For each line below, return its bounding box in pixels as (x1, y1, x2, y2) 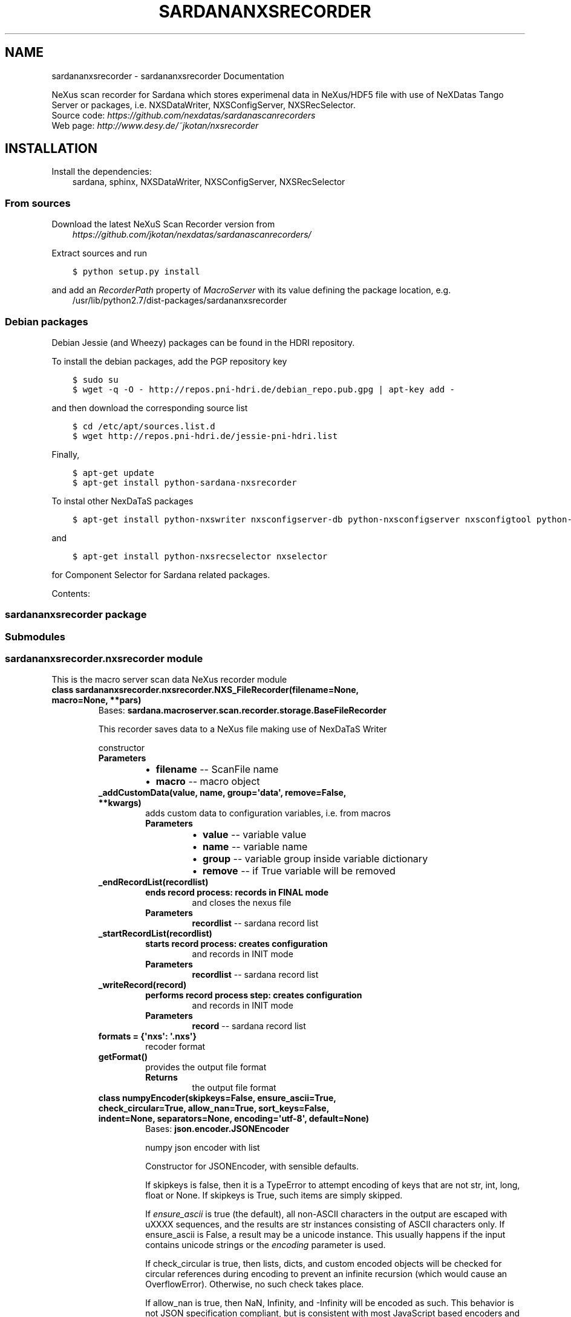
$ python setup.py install (72, 267, 200, 277)
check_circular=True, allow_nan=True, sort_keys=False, (98, 1103, 330, 1114)
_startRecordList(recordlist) (98, 928, 212, 939)
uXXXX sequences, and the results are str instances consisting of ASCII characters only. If (145, 1219, 505, 1230)
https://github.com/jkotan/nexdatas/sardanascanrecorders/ (72, 229, 312, 240)
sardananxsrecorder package (5, 608, 147, 621)
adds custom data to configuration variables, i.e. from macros (145, 808, 391, 819)
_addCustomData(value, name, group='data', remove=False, (98, 787, 347, 798)
